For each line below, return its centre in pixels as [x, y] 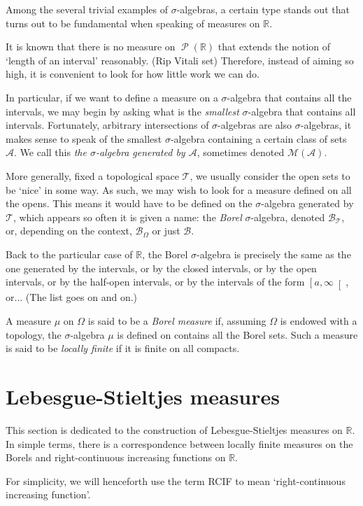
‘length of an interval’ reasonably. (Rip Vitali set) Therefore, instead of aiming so [180, 60]
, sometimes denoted [241, 152]
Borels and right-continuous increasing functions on [116, 457]
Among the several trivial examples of [87, 9]
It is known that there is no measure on [91, 47]
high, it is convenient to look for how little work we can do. [133, 74]
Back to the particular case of [69, 254]
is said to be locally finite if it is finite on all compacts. [123, 348]
